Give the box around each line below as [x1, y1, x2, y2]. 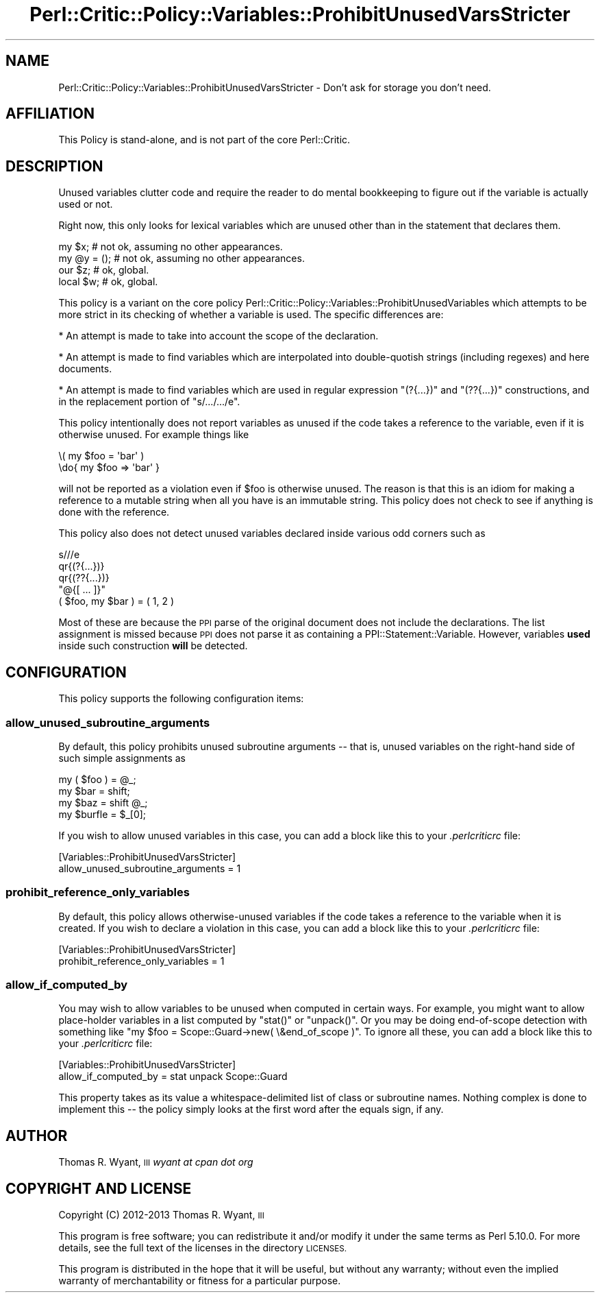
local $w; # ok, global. [58, 276, 158, 288]
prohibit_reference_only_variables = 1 [58, 954, 225, 967]
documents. [58, 363, 112, 375]
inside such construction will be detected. [58, 640, 248, 652]
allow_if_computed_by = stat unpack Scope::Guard [58, 1070, 288, 1083]
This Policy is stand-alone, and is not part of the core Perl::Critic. [58, 134, 351, 146]
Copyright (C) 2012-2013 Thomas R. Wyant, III [58, 1209, 264, 1221]
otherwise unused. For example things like [58, 429, 249, 441]
